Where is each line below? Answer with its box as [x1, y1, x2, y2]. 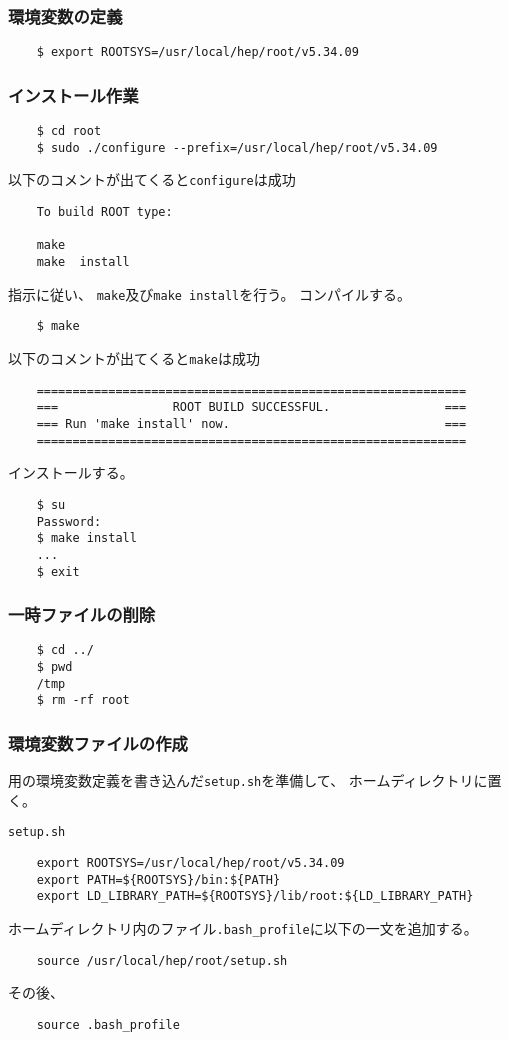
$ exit [36, 564, 80, 579]
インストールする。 [8, 462, 134, 483]
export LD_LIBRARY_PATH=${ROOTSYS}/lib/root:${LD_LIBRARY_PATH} [36, 889, 474, 904]
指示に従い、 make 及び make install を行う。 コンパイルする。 [8, 283, 412, 304]
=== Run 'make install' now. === [36, 416, 467, 431]
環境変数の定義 [8, 3, 123, 28]
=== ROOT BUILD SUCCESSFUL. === [36, 400, 467, 415]
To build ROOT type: [36, 205, 173, 220]
